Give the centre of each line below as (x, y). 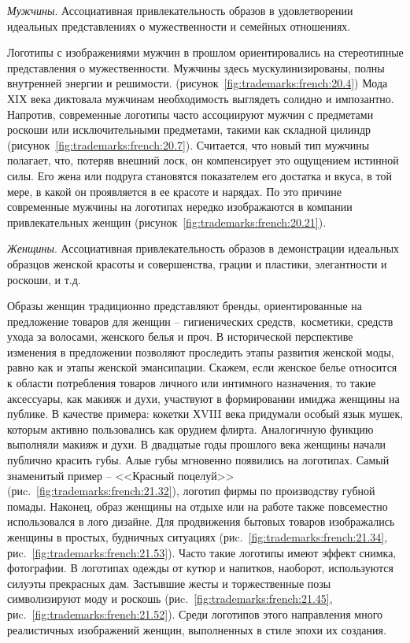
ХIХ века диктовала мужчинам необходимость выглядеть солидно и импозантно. (201, 98)
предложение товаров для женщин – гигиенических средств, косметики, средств (200, 321)
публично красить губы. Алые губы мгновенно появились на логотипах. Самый (198, 460)
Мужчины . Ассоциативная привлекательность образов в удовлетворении (180, 10)
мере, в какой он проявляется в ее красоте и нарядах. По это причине (174, 191)
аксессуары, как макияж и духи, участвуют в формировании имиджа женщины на (203, 398)
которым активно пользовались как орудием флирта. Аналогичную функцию (190, 429)
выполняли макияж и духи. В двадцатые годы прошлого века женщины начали (197, 444)
